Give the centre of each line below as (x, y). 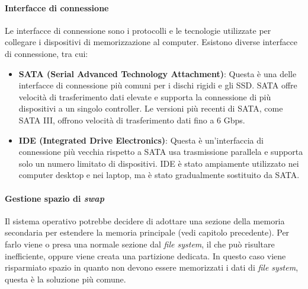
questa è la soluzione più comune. (65, 279)
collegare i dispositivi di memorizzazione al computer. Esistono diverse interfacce (151, 42)
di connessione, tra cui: (46, 53)
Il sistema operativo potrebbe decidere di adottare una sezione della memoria (145, 220)
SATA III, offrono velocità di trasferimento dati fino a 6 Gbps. (132, 120)
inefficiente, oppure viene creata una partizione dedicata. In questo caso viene (145, 255)
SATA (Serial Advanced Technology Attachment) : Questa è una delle (158, 73)
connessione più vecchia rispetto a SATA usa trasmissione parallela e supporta (161, 152)
